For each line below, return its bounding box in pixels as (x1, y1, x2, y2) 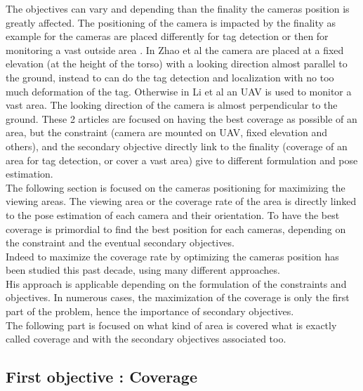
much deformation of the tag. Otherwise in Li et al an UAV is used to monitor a (6, 84, 352, 98)
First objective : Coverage (6, 366, 197, 387)
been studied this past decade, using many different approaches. (6, 263, 280, 277)
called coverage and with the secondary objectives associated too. (6, 331, 286, 346)
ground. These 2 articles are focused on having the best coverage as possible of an (6, 111, 357, 126)
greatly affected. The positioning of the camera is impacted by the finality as (6, 15, 336, 29)
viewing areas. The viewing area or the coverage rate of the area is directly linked (6, 194, 357, 208)
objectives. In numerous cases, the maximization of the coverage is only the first (6, 290, 350, 305)
